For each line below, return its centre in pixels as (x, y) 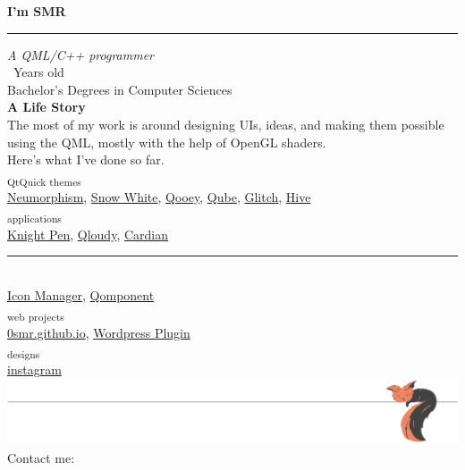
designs (24, 353)
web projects (36, 317)
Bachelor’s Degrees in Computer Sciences (120, 89)
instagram (34, 369)
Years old (38, 72)
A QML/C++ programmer (80, 54)
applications (34, 218)
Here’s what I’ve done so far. (86, 159)
